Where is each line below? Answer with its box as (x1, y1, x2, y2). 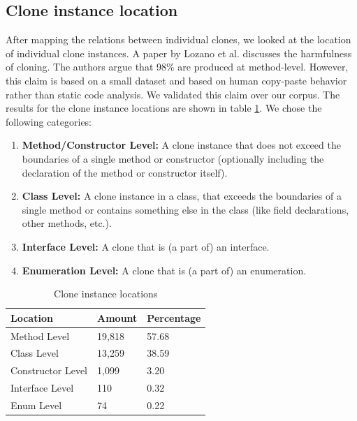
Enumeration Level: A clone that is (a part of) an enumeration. (22, 263, 307, 277)
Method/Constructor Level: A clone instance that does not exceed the (22, 138, 341, 152)
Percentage (147, 310, 201, 325)
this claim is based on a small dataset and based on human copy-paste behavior (6, 73, 347, 87)
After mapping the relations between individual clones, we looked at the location (6, 32, 351, 47)
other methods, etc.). (22, 216, 112, 230)
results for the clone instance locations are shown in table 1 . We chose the (6, 101, 322, 115)
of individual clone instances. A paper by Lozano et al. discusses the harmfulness (6, 45, 352, 60)
